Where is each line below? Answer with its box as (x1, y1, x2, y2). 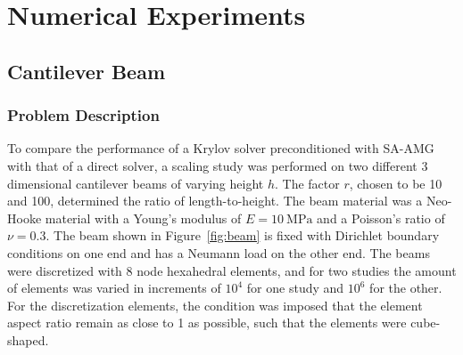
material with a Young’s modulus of (45, 208, 242, 227)
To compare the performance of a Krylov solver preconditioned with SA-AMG (7, 139, 434, 157)
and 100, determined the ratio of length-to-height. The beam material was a (7, 191, 423, 210)
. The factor (274, 173, 340, 192)
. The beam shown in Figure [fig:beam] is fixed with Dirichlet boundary (45, 226, 440, 245)
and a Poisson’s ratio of (317, 208, 445, 227)
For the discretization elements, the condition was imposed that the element (7, 295, 423, 314)
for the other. (369, 278, 442, 297)
